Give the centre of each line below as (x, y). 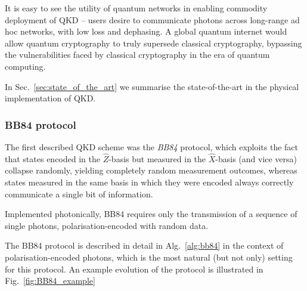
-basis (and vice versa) (256, 158)
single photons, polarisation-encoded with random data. (107, 225)
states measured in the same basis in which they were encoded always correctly (149, 182)
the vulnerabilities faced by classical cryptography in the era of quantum (137, 55)
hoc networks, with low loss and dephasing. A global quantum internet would (146, 31)
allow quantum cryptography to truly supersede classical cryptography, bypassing (153, 43)
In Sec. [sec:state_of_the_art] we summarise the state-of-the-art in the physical (152, 86)
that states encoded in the (52, 158)
